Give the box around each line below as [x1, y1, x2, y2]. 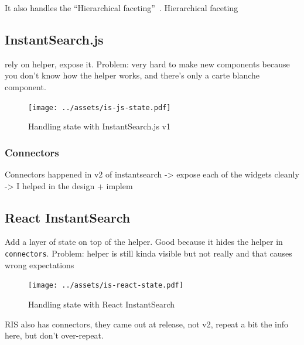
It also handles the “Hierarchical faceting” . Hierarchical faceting [5, 2, 238, 13]
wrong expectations [5, 258, 74, 271]
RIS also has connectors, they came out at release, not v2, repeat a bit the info [5, 317, 288, 330]
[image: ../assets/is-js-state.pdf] [28, 103, 171, 112]
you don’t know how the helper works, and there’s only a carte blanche [5, 69, 260, 81]
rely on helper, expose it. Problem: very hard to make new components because [5, 57, 290, 70]
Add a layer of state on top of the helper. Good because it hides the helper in [5, 235, 283, 248]
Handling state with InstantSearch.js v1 [28, 120, 170, 132]
